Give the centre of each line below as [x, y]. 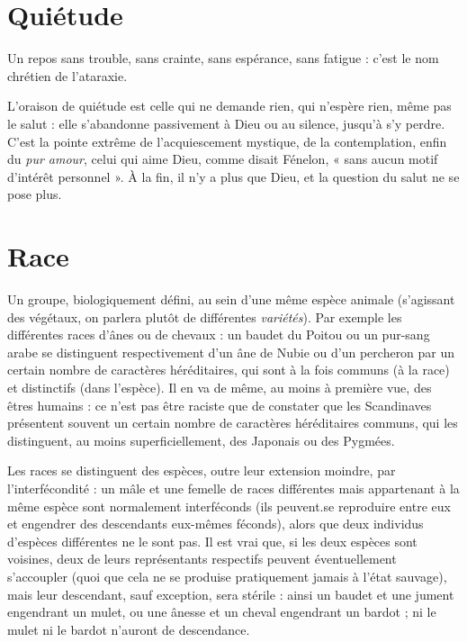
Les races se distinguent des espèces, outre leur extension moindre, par [202, 470]
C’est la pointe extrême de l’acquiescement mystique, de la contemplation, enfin [227, 141]
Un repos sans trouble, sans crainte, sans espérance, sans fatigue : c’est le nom [223, 58]
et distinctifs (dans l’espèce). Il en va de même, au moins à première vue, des [220, 387]
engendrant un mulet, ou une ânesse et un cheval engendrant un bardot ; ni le [222, 612]
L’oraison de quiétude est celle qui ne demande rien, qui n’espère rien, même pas [229, 106]
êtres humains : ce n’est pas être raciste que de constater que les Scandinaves [220, 405]
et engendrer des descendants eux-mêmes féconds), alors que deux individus [216, 524]
